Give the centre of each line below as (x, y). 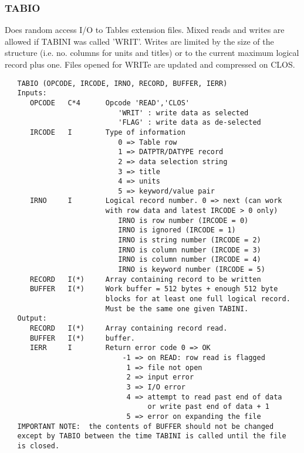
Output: (32, 319)
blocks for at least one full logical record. (198, 299)
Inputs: (32, 93)
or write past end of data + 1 (209, 407)
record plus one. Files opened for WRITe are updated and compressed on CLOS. (150, 64)
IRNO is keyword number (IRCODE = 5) (192, 270)
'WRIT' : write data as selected (183, 113)
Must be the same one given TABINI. (177, 309)
